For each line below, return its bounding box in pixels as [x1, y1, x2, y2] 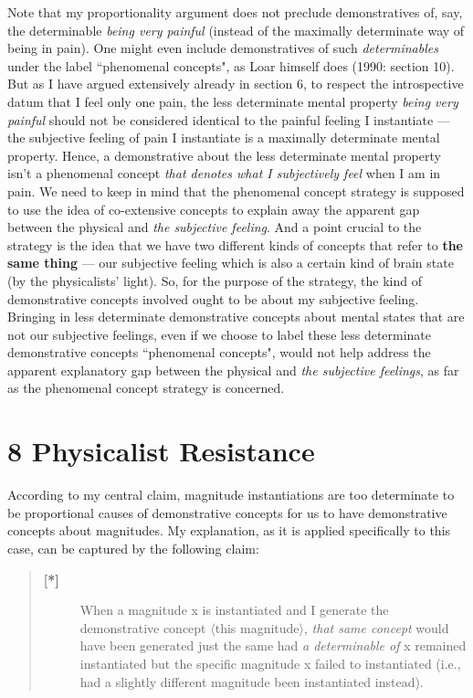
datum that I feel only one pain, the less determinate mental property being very [7, 91, 458, 111]
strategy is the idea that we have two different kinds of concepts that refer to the [7, 235, 463, 254]
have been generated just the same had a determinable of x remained [79, 636, 467, 655]
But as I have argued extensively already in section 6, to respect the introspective [7, 74, 464, 93]
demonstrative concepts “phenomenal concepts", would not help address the [7, 343, 431, 362]
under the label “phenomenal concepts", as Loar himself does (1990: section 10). [7, 56, 455, 75]
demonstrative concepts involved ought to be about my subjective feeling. [7, 289, 419, 308]
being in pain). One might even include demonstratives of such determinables [7, 38, 438, 58]
